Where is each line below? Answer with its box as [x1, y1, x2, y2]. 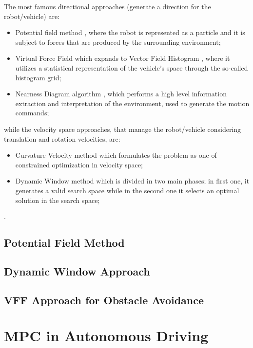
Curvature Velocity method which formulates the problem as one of [15, 150, 217, 160]
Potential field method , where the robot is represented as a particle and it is [15, 27, 245, 37]
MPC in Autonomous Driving [4, 326, 209, 346]
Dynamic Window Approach [4, 263, 150, 278]
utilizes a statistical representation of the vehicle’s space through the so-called [15, 62, 248, 73]
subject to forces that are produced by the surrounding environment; [15, 37, 221, 47]
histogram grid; [15, 72, 61, 82]
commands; [15, 108, 49, 118]
